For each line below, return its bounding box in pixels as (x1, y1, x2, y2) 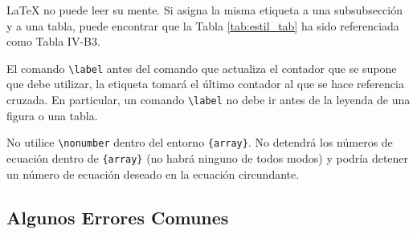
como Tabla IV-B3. (6, 33, 100, 50)
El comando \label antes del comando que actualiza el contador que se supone (6, 59, 397, 76)
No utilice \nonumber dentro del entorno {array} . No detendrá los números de (6, 134, 393, 151)
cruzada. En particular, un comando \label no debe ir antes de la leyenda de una (6, 91, 411, 108)
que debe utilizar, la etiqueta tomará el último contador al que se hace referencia (6, 75, 404, 92)
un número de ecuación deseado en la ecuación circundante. (6, 165, 300, 182)
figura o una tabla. (6, 107, 98, 123)
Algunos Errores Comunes (6, 204, 229, 229)
